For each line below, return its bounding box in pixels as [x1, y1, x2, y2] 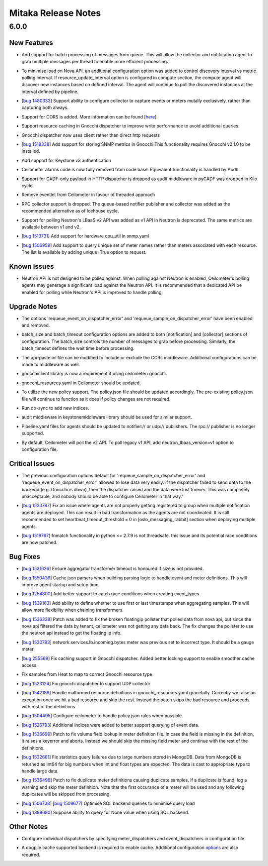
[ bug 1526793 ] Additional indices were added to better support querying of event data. [21, 722, 200, 728]
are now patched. [21, 540, 58, 545]
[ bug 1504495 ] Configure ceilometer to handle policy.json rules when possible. [21, 713, 183, 719]
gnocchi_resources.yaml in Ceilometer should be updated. [21, 380, 141, 386]
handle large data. [21, 768, 59, 774]
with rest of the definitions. [21, 703, 77, 709]
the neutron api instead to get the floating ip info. [21, 630, 122, 636]
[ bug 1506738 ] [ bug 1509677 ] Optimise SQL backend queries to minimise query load [21, 800, 195, 806]
